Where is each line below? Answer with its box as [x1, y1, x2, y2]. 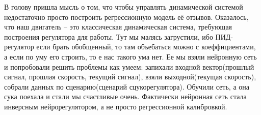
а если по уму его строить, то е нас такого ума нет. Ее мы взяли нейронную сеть [4, 51, 257, 62]
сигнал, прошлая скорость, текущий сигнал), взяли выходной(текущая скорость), [4, 71, 256, 82]
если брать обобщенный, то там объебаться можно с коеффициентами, [36, 41, 256, 52]
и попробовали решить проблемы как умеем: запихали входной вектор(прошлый [4, 61, 254, 72]
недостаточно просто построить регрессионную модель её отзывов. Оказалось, [4, 11, 249, 22]
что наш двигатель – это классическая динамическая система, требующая [4, 21, 232, 32]
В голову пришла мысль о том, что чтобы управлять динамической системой [4, 2, 243, 12]
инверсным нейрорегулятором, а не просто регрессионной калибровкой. [4, 101, 227, 111]
